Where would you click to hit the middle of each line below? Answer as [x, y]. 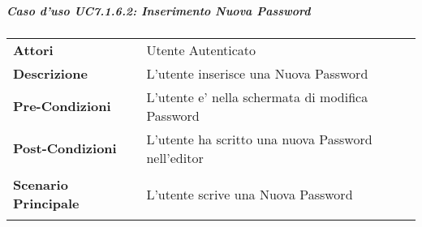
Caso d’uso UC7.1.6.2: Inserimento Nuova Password [159, 10]
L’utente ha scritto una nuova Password [259, 139]
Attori [33, 49]
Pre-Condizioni [62, 106]
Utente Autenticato [201, 49]
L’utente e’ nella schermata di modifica [257, 96]
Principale [46, 203]
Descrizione [50, 73]
